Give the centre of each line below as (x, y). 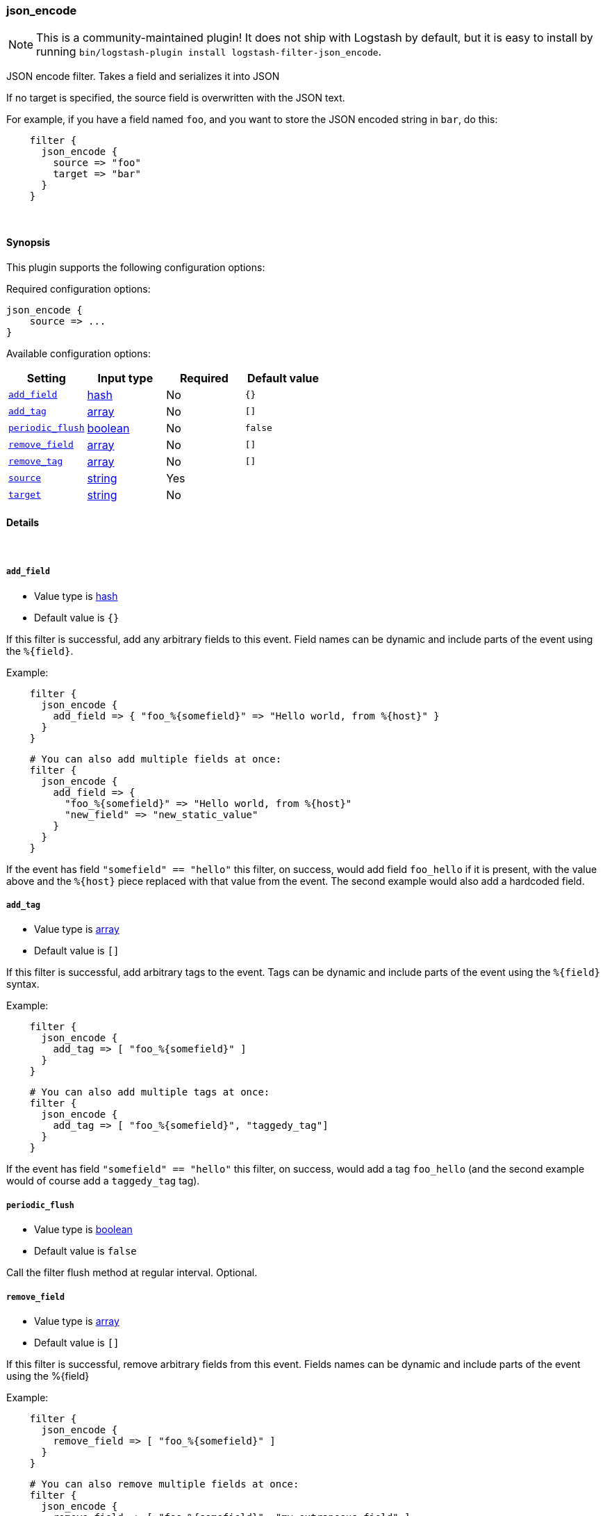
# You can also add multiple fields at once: (156, 759)
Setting (46, 378)
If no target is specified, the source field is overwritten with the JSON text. (176, 98)
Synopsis (28, 242)
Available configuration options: (78, 353)
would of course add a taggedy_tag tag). (103, 1181)
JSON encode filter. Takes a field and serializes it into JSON (143, 76)
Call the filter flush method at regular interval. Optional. (132, 1273)
